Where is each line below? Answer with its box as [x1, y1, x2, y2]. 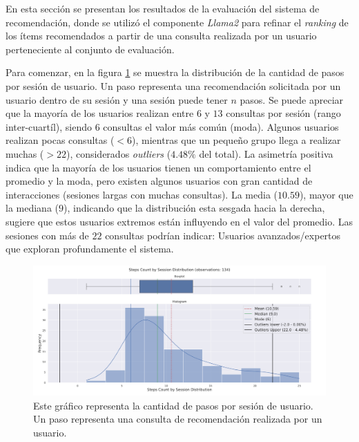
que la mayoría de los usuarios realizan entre [6, 106, 194, 120]
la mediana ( [6, 201, 59, 215]
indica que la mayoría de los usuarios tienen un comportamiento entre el [6, 160, 311, 174]
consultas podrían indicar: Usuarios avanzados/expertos [105, 228, 341, 242]
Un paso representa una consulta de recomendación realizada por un [33, 412, 322, 426]
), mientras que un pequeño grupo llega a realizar [132, 133, 341, 147]
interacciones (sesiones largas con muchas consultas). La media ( [6, 187, 278, 201]
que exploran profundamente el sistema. [6, 241, 174, 256]
